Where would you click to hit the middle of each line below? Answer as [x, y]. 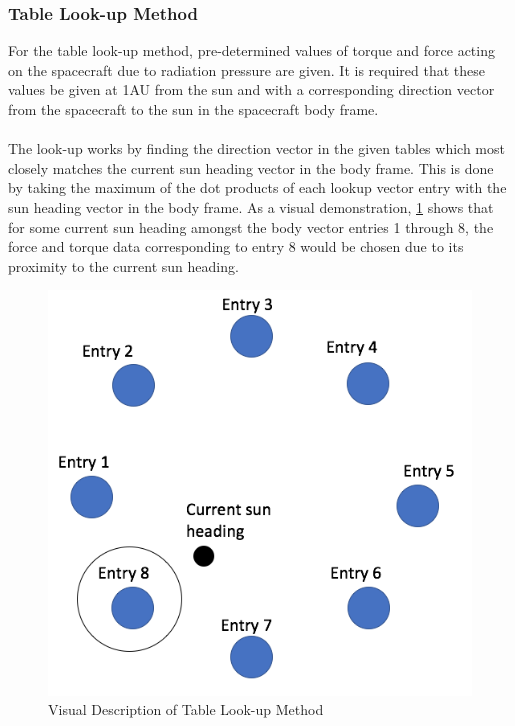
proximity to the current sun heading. [123, 265]
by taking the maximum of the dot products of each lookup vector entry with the [257, 187]
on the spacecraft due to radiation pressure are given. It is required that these [247, 69]
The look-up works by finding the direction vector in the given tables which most [256, 148]
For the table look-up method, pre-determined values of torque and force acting [251, 50]
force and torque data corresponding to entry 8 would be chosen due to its [236, 246]
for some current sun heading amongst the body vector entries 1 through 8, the [251, 226]
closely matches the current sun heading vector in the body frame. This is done [251, 167]
